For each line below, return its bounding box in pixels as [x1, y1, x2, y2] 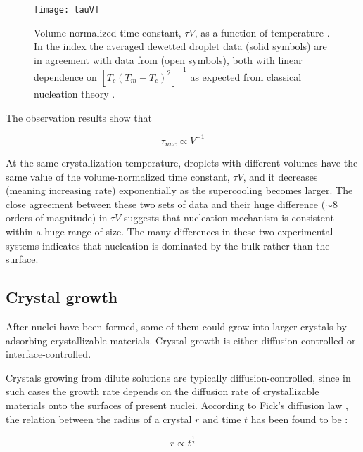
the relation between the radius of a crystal [6, 411, 192, 426]
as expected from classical [190, 69, 302, 84]
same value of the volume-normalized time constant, [6, 169, 230, 183]
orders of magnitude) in [6, 210, 108, 225]
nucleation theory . [34, 86, 115, 101]
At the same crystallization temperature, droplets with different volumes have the [6, 155, 358, 170]
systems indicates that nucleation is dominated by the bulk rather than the [6, 238, 330, 252]
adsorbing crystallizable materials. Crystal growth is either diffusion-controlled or [6, 332, 356, 347]
